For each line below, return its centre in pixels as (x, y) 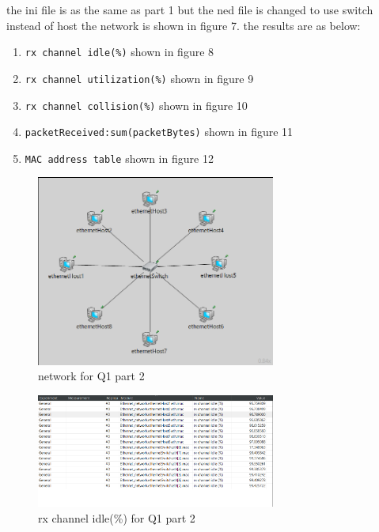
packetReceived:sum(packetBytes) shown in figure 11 (159, 132)
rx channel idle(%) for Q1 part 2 (117, 517)
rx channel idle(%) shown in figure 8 (119, 52)
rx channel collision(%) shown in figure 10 (136, 105)
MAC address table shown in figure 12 (119, 158)
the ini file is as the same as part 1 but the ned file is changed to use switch (190, 9)
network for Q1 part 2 (91, 376)
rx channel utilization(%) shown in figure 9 (139, 78)
